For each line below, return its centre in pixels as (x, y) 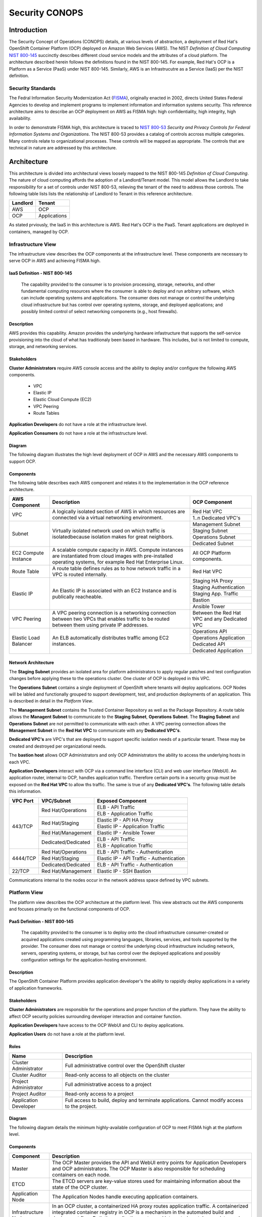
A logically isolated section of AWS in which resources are (119, 512)
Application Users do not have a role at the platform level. (67, 1034)
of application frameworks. (36, 988)
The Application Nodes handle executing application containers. (125, 1197)
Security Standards (32, 88)
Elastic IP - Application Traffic (131, 826)
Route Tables (46, 413)
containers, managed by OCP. (39, 232)
